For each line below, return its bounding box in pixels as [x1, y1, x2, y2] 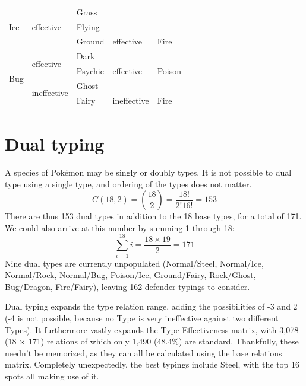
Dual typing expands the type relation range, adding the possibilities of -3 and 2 [5, 300, 298, 312]
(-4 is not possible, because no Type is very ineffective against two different [5, 311, 279, 324]
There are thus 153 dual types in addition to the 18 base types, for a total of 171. [5, 210, 302, 222]
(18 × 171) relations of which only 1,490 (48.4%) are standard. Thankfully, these [5, 335, 299, 347]
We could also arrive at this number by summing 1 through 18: [5, 221, 235, 234]
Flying [76, 20, 100, 33]
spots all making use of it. [5, 369, 99, 382]
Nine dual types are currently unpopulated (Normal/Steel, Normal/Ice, [5, 257, 264, 269]
